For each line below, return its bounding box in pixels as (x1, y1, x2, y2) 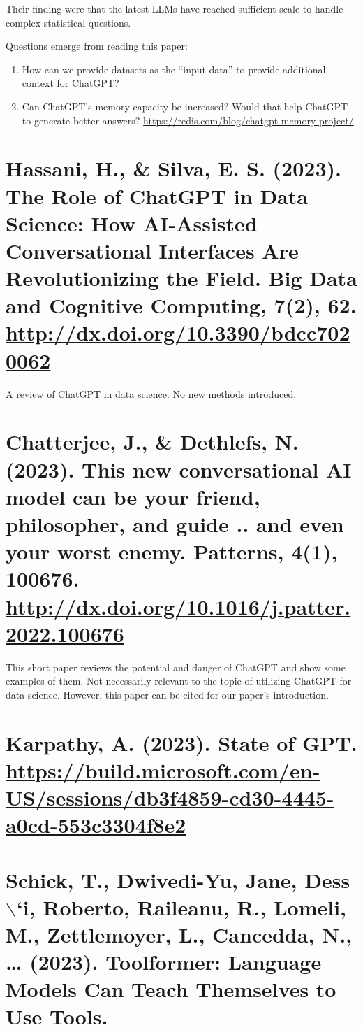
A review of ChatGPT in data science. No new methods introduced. (6, 386, 297, 401)
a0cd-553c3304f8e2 (6, 810, 186, 839)
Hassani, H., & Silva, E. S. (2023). (6, 154, 341, 183)
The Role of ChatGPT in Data (6, 181, 308, 210)
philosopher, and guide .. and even (6, 509, 344, 538)
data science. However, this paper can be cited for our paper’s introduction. (6, 687, 329, 701)
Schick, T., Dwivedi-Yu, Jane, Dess (6, 865, 350, 894)
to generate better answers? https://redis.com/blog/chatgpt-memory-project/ (22, 113, 354, 127)
